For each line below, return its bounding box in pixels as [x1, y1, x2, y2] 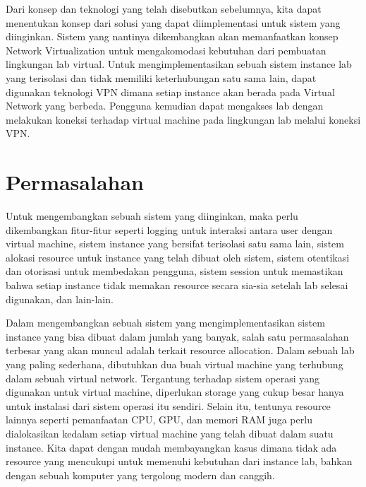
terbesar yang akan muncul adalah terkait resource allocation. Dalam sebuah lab [6, 343, 355, 358]
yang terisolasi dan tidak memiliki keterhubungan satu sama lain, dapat [6, 70, 317, 85]
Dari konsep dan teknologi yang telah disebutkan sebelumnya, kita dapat [6, 1, 322, 16]
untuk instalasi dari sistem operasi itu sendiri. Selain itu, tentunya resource [6, 398, 331, 413]
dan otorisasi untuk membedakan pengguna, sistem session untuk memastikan [6, 264, 343, 278]
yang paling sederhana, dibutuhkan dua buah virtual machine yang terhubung [6, 357, 343, 371]
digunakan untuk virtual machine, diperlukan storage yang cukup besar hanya [6, 385, 344, 399]
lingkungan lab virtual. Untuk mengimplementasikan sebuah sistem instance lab [6, 57, 352, 71]
